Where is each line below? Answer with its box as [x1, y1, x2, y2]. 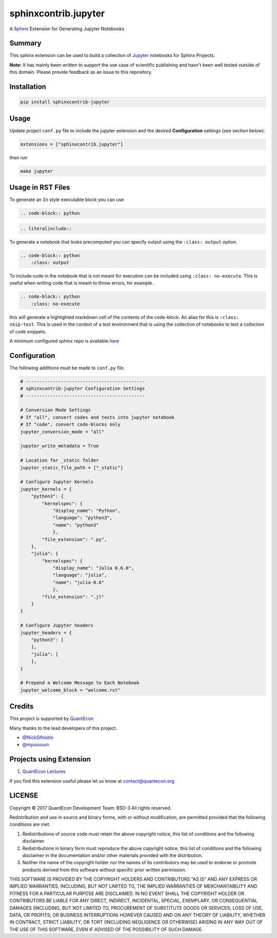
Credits [9, 702, 34, 711]
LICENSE [9, 791, 38, 800]
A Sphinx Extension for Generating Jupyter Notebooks [9, 26, 125, 32]
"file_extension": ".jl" [42, 594, 105, 600]
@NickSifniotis [22, 734, 54, 741]
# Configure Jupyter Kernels [20, 479, 94, 485]
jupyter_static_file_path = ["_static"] [20, 465, 123, 470]
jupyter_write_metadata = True [20, 443, 100, 449]
